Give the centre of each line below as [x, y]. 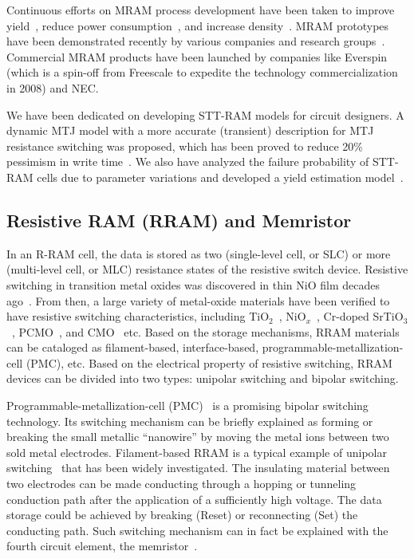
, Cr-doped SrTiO [360, 316]
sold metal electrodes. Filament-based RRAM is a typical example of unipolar [197, 452]
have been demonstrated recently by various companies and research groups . [196, 41]
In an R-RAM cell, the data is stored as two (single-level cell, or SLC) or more [199, 253]
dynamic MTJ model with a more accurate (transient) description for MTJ [190, 130]
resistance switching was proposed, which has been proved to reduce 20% [185, 146]
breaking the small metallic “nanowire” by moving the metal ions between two [198, 437]
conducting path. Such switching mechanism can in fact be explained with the [197, 530]
